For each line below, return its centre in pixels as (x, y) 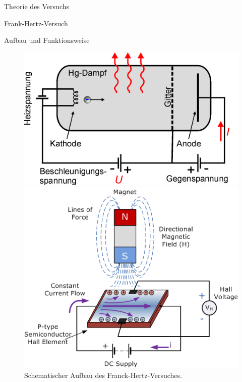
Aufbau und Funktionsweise (47, 40)
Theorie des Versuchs (37, 6)
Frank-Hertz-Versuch (36, 23)
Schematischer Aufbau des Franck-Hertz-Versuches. (103, 375)
